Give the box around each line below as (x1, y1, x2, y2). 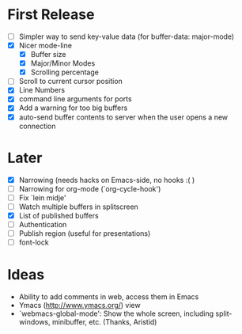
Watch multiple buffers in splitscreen (18, 202, 139, 211)
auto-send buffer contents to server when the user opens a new (18, 112, 229, 122)
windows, (18, 317, 51, 326)
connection (18, 121, 56, 131)
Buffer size (30, 50, 66, 59)
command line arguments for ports (18, 94, 132, 104)
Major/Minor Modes (30, 59, 96, 68)
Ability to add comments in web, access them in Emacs (18, 291, 199, 302)
